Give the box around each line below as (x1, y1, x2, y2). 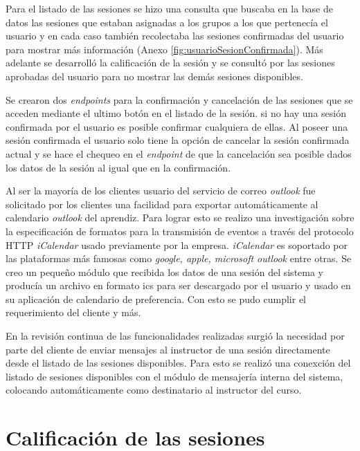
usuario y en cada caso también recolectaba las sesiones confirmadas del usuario (6, 28, 344, 43)
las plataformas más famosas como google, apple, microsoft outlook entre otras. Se (6, 251, 352, 266)
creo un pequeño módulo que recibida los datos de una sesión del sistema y (6, 264, 324, 279)
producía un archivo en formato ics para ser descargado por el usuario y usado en (6, 278, 351, 293)
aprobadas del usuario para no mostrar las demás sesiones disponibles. (6, 68, 303, 83)
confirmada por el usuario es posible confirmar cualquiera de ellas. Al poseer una (6, 119, 348, 134)
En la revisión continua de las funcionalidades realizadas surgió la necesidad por (6, 329, 345, 343)
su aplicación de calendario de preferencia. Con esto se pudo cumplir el (6, 291, 306, 306)
